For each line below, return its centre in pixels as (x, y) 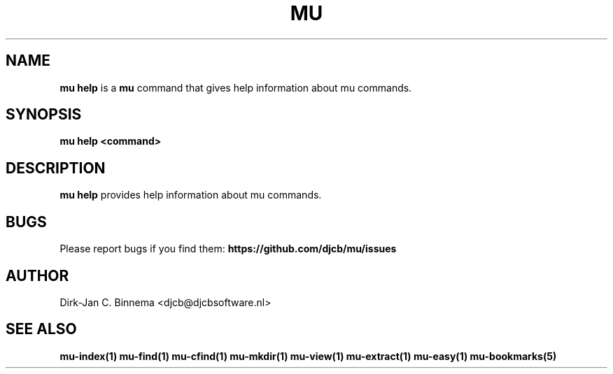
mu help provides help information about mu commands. (191, 195)
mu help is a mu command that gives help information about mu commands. (236, 87)
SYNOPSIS (44, 115)
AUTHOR (37, 275)
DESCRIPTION (56, 168)
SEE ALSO (41, 329)
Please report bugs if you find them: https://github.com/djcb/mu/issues (228, 249)
